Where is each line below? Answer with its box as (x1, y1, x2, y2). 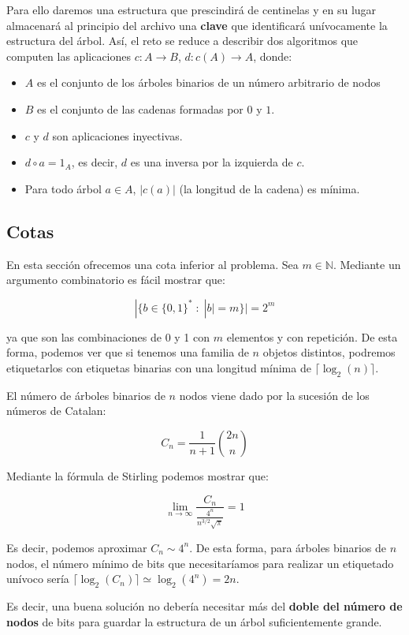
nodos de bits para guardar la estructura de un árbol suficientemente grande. (6, 613, 382, 629)
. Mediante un (333, 256, 401, 272)
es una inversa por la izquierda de (130, 154, 293, 170)
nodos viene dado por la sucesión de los (179, 387, 370, 403)
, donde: (253, 47, 292, 64)
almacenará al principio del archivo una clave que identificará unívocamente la (6, 17, 388, 33)
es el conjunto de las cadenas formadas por (37, 100, 244, 117)
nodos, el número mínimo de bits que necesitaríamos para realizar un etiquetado (6, 555, 394, 571)
